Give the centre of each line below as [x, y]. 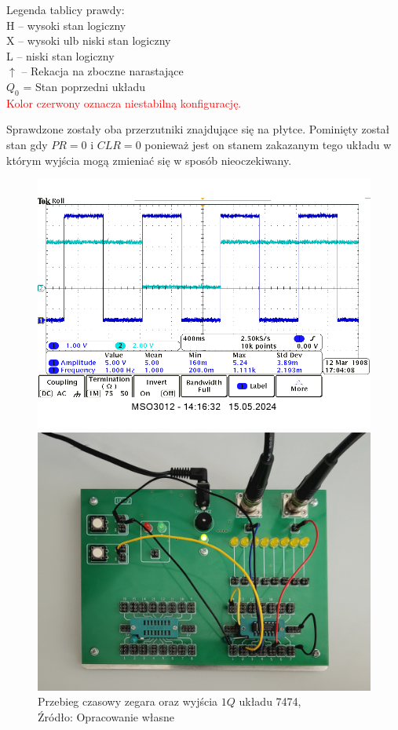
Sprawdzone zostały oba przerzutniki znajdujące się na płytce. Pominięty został [198, 129]
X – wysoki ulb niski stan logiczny [89, 40]
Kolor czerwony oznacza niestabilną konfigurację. [124, 102]
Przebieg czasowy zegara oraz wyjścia [128, 701]
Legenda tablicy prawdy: [66, 9]
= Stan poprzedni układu [84, 86]
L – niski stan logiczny [60, 55]
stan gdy [27, 144]
